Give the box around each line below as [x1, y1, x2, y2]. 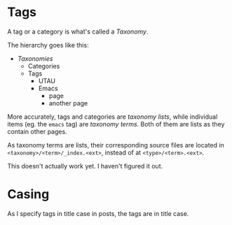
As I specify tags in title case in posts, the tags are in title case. [7, 209, 189, 217]
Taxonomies [17, 54, 53, 63]
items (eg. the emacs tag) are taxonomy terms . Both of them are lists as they [7, 119, 225, 128]
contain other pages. [7, 127, 68, 136]
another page [48, 99, 88, 107]
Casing [7, 187, 50, 203]
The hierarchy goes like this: [7, 41, 89, 49]
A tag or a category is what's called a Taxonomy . [7, 27, 149, 36]
